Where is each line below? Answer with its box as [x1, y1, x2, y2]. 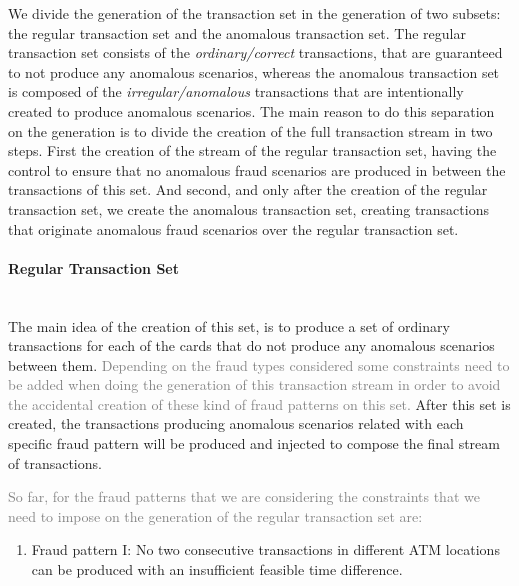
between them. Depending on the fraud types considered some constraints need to [8, 354, 510, 375]
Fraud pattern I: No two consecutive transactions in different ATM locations [31, 539, 500, 560]
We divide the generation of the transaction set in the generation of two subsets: [8, 3, 501, 23]
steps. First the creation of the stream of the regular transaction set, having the [8, 140, 497, 161]
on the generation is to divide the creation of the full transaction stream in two [8, 120, 493, 141]
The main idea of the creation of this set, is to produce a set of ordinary [8, 315, 450, 336]
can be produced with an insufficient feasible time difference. [31, 559, 403, 580]
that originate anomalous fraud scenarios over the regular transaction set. [8, 218, 459, 239]
